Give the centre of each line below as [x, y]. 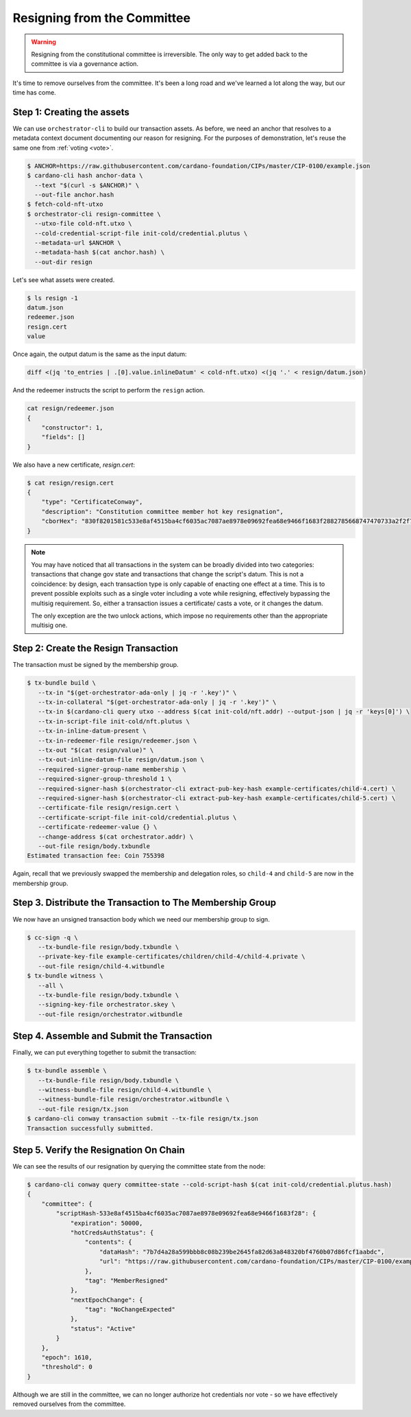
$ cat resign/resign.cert [71, 483]
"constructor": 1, [72, 428]
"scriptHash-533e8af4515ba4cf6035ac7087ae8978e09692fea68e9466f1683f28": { [186, 1214]
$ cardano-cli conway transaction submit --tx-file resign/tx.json [143, 1119]
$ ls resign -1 [52, 298]
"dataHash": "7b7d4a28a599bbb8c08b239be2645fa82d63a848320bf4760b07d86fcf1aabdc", [242, 1252]
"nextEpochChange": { [107, 1300]
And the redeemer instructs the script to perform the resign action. [109, 390]
